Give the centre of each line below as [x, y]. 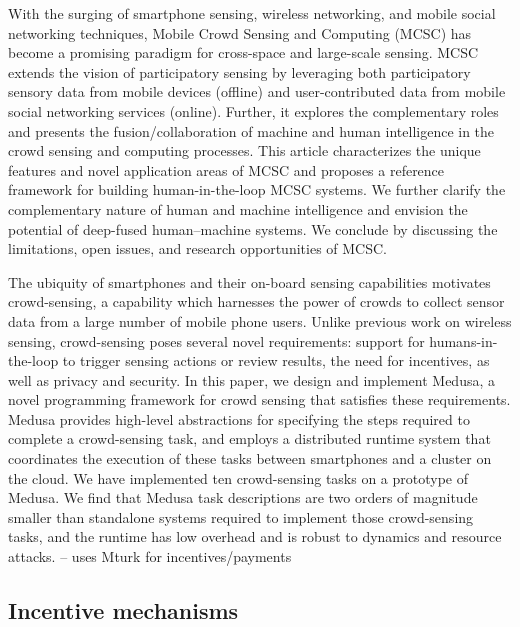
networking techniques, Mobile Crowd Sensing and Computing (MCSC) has [240, 32]
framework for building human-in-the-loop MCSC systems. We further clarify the [257, 189]
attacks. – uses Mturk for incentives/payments [150, 556]
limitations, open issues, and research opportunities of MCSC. [197, 248]
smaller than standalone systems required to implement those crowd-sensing [241, 516]
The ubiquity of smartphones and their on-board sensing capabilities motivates [249, 281]
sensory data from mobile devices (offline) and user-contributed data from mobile [257, 91]
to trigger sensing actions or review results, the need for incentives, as [276, 360]
